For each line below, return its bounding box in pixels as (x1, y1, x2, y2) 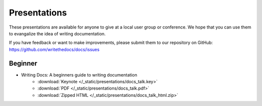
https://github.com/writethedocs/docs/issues (9, 46, 99, 52)
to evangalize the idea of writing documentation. (9, 30, 106, 36)
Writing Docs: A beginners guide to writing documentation (21, 72, 138, 77)
